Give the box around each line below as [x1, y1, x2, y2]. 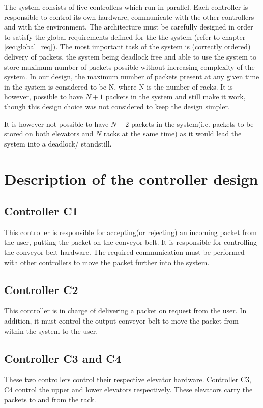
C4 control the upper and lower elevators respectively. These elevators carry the [4, 384, 253, 395]
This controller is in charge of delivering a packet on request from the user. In [4, 305, 247, 316]
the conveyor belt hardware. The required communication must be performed [4, 247, 245, 257]
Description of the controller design [4, 168, 258, 189]
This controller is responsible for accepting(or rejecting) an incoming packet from [4, 226, 257, 237]
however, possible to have [4, 91, 83, 102]
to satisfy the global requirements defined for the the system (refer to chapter [4, 31, 246, 42]
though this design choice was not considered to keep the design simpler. [4, 101, 230, 111]
